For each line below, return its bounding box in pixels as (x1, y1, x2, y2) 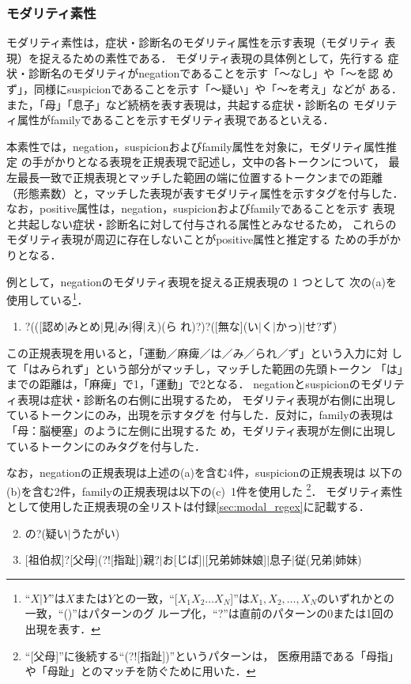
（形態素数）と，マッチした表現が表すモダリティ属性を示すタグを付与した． (6, 184, 404, 201)
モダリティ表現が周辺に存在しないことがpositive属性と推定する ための (6, 231, 368, 248)
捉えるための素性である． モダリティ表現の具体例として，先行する (39, 49, 384, 66)
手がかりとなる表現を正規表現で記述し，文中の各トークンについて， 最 (32, 153, 400, 170)
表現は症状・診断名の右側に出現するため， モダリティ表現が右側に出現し (17, 391, 397, 407)
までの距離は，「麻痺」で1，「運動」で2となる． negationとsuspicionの (6, 376, 360, 392)
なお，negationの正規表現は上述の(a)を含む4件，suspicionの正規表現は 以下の (6, 464, 403, 481)
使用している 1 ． (6, 289, 89, 308)
